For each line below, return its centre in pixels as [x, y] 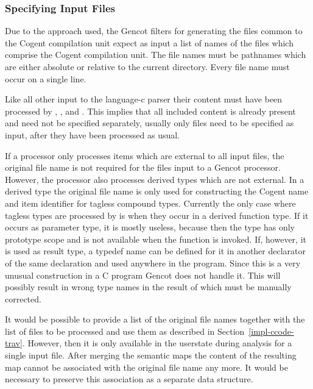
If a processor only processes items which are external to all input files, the [145, 155]
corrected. [23, 298]
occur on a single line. [46, 78]
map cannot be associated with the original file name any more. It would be [146, 367]
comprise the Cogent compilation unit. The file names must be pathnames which [156, 55]
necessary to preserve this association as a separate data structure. [129, 379]
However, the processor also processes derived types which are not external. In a [155, 179]
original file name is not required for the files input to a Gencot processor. [143, 167]
